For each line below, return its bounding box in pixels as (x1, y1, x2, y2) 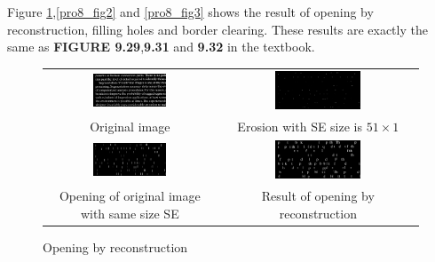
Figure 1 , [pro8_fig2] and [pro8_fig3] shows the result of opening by (7, 3, 374, 20)
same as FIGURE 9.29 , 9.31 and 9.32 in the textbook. (7, 37, 315, 56)
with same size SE (80, 203, 179, 222)
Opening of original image (59, 187, 201, 205)
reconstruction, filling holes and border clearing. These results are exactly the (7, 20, 428, 38)
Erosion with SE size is (237, 116, 363, 135)
